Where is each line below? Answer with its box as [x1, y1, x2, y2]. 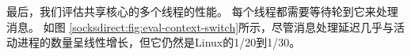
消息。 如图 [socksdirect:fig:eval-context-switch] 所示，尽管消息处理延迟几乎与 [6, 18, 394, 35]
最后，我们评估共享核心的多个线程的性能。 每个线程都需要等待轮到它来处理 [6, 3, 398, 19]
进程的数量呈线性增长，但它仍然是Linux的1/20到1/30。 [17, 34, 301, 50]
